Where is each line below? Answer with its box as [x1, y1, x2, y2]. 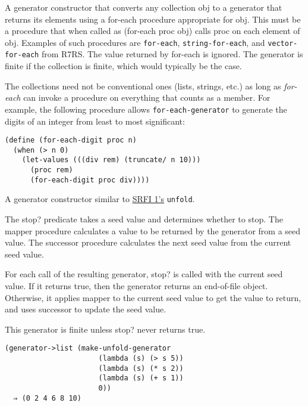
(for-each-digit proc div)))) [30, 175, 150, 184]
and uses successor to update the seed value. [5, 303, 166, 315]
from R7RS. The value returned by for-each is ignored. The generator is [41, 48, 303, 60]
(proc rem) [30, 166, 73, 175]
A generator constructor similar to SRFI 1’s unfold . [5, 193, 195, 205]
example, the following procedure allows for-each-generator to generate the [5, 103, 287, 115]
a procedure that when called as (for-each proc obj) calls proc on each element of [5, 24, 300, 37]
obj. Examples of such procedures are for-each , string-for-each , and [5, 36, 265, 48]
